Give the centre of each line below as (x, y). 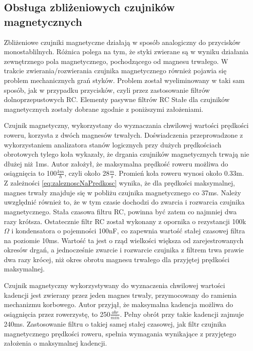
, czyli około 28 (87, 173)
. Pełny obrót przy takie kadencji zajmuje (182, 314)
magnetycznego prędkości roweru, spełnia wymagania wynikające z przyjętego (120, 333)
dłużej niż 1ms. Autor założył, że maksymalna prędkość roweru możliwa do (116, 163)
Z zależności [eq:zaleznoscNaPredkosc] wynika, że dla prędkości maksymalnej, (119, 183)
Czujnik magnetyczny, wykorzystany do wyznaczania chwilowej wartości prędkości (126, 125)
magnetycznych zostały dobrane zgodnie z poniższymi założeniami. (104, 109)
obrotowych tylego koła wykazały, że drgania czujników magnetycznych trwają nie (127, 154)
